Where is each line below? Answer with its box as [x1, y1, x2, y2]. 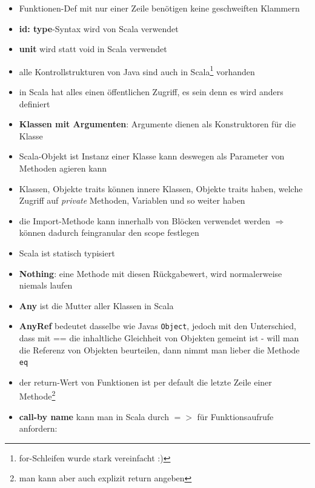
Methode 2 [19, 388, 56, 403]
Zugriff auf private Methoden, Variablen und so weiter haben [19, 194, 245, 207]
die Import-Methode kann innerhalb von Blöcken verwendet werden [19, 214, 270, 227]
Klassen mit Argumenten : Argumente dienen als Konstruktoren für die [19, 118, 296, 130]
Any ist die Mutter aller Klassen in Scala [19, 299, 174, 312]
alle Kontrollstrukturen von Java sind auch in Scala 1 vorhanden [19, 63, 255, 78]
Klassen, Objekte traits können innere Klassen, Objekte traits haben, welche [19, 182, 303, 195]
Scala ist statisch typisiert [19, 246, 115, 259]
